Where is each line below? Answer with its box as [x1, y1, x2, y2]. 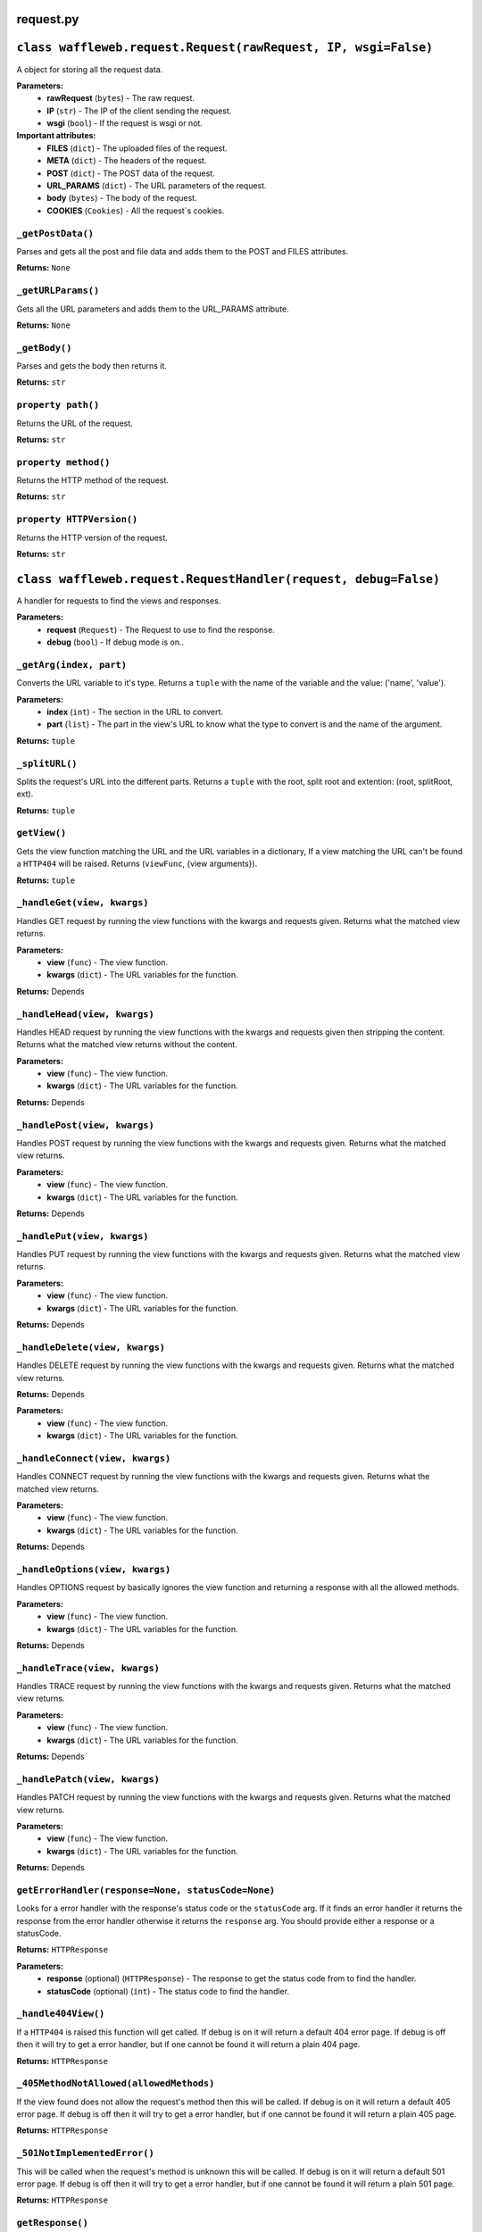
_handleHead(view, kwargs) [16, 1008, 155, 1020]
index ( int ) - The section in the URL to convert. [46, 706, 223, 718]
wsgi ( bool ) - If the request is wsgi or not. [46, 118, 203, 129]
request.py [16, 12, 79, 27]
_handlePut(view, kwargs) [16, 1230, 149, 1242]
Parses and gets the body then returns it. [16, 361, 167, 371]
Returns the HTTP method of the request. [16, 475, 170, 486]
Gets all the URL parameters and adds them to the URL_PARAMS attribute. [16, 304, 289, 314]
